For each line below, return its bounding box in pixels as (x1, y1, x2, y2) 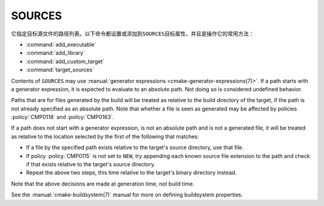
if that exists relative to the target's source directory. (26, 161, 156, 168)
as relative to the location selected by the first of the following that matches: (11, 133, 199, 140)
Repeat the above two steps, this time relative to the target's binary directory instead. (26, 169, 237, 177)
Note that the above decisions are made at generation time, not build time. (11, 180, 195, 187)
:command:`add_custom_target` (26, 58, 105, 65)
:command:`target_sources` (26, 66, 94, 73)
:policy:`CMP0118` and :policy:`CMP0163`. (11, 114, 114, 121)
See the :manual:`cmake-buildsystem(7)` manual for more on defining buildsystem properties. (11, 191, 243, 198)
